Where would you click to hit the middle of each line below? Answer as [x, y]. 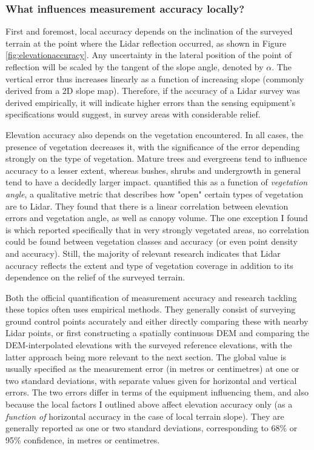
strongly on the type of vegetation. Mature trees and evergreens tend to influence [156, 158]
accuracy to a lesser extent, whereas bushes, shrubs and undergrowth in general [153, 170]
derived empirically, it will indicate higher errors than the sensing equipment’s [151, 102]
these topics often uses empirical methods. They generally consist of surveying [151, 309]
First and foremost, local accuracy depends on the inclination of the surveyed [149, 31]
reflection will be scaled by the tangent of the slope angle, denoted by [135, 67]
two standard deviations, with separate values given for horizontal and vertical [151, 380]
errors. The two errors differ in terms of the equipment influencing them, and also [157, 392]
